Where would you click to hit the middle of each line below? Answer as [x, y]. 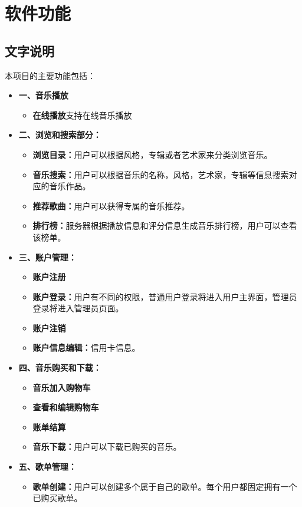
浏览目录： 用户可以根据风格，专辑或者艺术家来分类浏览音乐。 [152, 154]
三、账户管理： [47, 257]
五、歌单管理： [47, 467]
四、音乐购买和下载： [60, 368]
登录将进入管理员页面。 [78, 308]
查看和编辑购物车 [66, 407]
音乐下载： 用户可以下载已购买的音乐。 [107, 447]
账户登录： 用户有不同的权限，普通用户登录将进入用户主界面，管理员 [165, 296]
